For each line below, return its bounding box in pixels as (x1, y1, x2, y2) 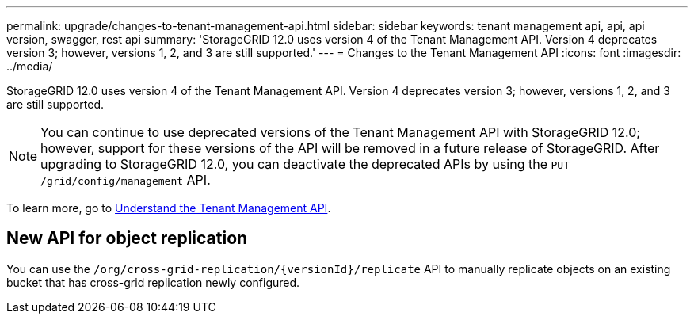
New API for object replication (6, 228, 248, 249)
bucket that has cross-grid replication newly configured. (6, 275, 300, 289)
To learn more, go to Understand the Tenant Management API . (6, 201, 331, 215)
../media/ (6, 59, 53, 73)
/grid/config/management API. (40, 172, 211, 188)
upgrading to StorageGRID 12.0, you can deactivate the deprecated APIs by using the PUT (40, 156, 570, 172)
